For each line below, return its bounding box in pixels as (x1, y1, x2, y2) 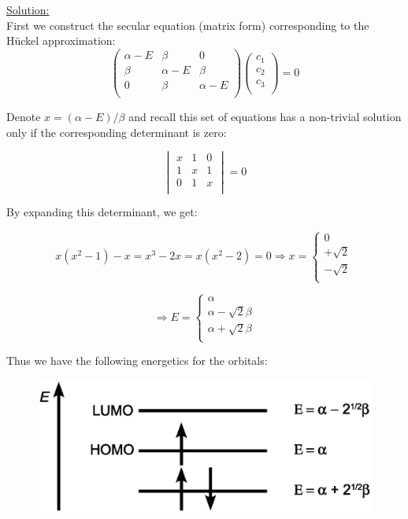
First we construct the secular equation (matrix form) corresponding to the (6, 17, 369, 33)
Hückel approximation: (6, 32, 116, 49)
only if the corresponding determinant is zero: (6, 123, 227, 140)
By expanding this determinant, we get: (6, 204, 198, 220)
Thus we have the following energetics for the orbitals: (6, 352, 268, 369)
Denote (6, 108, 41, 124)
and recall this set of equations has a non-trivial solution (128, 108, 402, 124)
